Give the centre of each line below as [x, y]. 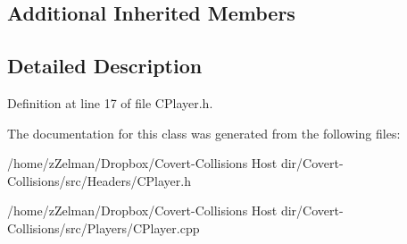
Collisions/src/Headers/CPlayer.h [99, 180]
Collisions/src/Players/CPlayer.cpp [104, 227]
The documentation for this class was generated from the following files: [204, 133]
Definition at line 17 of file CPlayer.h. [110, 102]
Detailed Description [105, 66]
